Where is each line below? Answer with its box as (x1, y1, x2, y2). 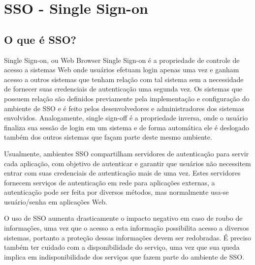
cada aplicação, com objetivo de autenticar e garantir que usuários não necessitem (4, 158, 251, 168)
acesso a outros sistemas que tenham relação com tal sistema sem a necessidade (4, 74, 244, 84)
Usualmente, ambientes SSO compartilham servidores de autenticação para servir (4, 148, 249, 158)
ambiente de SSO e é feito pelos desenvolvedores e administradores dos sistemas (4, 103, 245, 113)
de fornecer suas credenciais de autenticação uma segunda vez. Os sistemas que (4, 84, 243, 94)
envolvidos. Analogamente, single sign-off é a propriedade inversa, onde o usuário (4, 113, 248, 123)
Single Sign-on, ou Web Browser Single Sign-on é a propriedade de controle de (4, 55, 240, 65)
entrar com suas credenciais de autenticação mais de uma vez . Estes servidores (4, 168, 241, 178)
